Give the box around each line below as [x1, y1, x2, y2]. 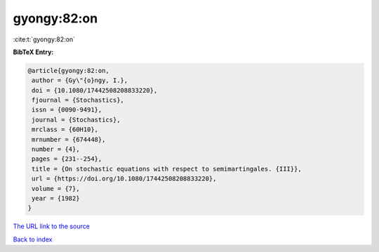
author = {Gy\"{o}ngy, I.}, [32, 77, 128, 84]
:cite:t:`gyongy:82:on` [13, 35, 75, 44]
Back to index [13, 235, 53, 244]
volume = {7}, [32, 185, 80, 192]
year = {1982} [32, 194, 80, 202]
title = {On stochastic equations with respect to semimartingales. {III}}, [32, 165, 302, 173]
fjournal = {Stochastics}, [32, 96, 124, 105]
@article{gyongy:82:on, [27, 67, 110, 74]
